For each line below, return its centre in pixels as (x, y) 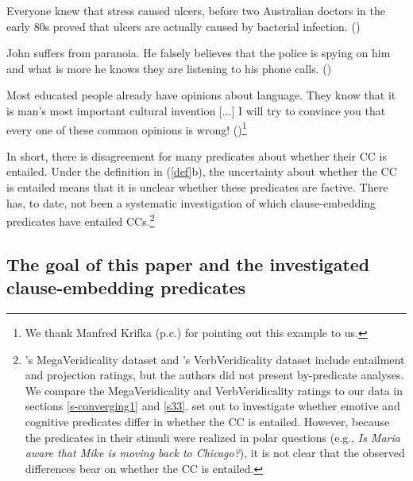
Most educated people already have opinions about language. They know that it (201, 95)
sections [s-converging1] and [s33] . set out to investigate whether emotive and (212, 406)
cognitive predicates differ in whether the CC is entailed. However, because (207, 421)
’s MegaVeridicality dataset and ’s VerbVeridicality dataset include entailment (215, 359)
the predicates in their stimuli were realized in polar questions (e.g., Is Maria (212, 437)
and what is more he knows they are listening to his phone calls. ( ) (169, 68)
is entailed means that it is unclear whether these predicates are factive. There (197, 187)
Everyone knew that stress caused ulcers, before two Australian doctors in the (196, 10)
